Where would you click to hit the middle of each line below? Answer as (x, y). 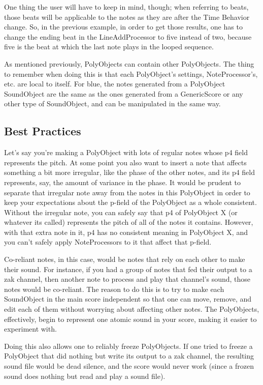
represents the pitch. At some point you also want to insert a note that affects (125, 162)
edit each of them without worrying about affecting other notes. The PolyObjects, (132, 309)
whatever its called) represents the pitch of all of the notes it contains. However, (129, 222)
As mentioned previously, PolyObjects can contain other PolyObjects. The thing (129, 63)
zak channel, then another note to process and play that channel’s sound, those (127, 279)
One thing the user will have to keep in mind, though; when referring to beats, (126, 7)
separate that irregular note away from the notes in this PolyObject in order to (127, 192)
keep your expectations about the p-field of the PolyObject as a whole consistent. (130, 202)
